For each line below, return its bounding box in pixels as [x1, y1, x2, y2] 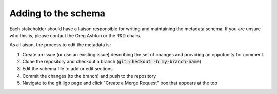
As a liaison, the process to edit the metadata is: [9, 42, 111, 48]
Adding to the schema [9, 8, 105, 19]
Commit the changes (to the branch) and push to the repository [22, 73, 156, 79]
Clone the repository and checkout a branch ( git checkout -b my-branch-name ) [22, 59, 202, 65]
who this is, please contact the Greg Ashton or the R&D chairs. [9, 32, 142, 38]
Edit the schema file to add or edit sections [22, 65, 113, 72]
